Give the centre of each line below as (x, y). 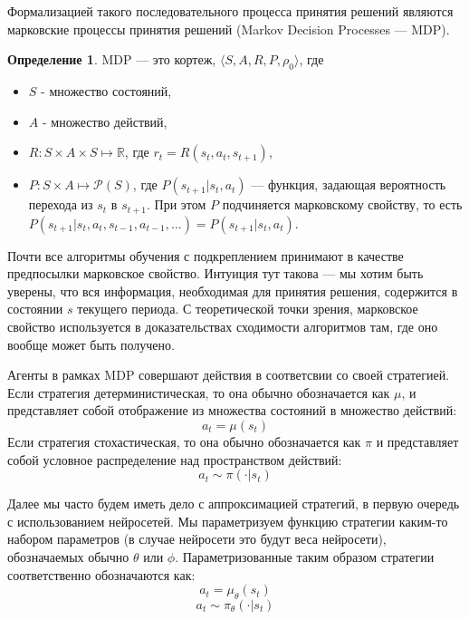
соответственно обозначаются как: (101, 574)
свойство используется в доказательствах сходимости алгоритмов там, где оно (223, 326)
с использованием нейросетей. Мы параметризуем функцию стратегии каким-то (228, 521)
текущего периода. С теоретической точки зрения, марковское (248, 309)
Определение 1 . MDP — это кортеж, (112, 59)
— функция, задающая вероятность (349, 184)
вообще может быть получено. (91, 344)
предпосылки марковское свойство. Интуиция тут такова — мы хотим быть (215, 273)
